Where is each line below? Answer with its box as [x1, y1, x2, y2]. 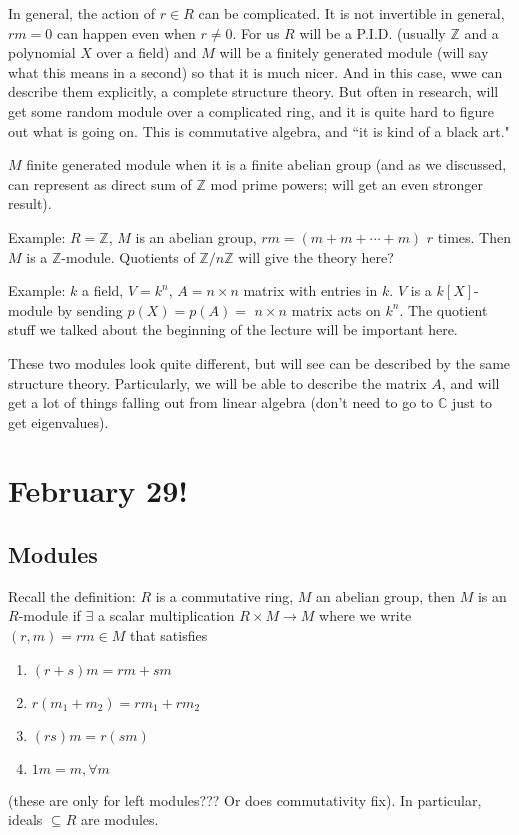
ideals [8, 809, 43, 830]
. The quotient [399, 299, 488, 320]
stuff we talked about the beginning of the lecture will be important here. [8, 319, 458, 340]
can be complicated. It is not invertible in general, [198, 3, 505, 23]
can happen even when [56, 22, 196, 43]
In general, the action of [8, 3, 156, 23]
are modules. [80, 809, 159, 830]
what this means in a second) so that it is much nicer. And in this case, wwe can [8, 61, 503, 82]
